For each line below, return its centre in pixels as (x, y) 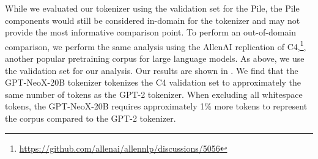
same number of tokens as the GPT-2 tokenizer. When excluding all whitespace (154, 94)
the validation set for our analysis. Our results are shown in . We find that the (152, 70)
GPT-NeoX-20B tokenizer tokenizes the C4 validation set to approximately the (153, 82)
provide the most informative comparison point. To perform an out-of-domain (150, 32)
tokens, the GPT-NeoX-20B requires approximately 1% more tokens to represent (156, 106)
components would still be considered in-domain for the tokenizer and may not (153, 20)
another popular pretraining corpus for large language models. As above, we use (155, 58)
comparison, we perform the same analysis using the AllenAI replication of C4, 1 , (156, 45)
